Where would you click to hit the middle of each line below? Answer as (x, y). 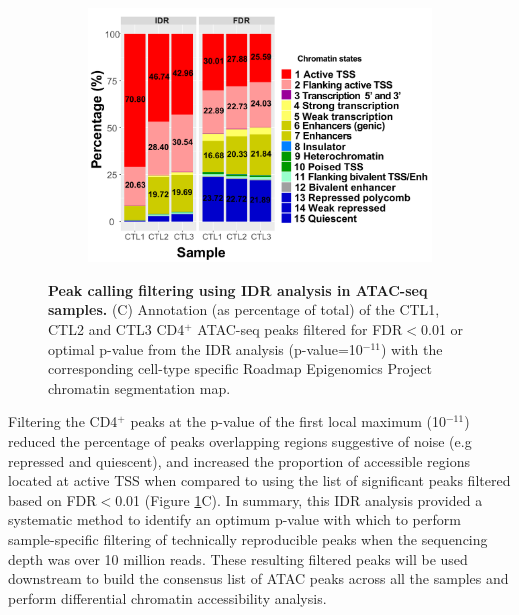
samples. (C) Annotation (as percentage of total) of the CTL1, (244, 309)
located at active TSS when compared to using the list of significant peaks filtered (259, 480)
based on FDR (52, 499)
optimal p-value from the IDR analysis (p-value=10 (205, 348)
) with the (412, 348)
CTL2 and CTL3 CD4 (116, 329)
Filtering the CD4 (63, 421)
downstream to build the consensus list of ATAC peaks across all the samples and (258, 578)
